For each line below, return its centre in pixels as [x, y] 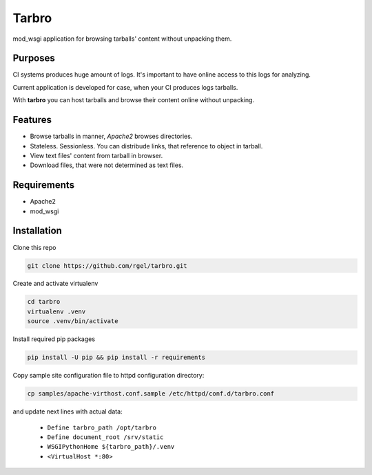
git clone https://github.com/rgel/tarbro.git [107, 265]
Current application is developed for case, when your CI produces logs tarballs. [125, 87]
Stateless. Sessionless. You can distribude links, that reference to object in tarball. [146, 146]
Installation [37, 231]
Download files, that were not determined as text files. [107, 165]
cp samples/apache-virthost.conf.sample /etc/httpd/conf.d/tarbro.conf [151, 394]
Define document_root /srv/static [105, 437]
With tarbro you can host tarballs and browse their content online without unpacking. [134, 100]
